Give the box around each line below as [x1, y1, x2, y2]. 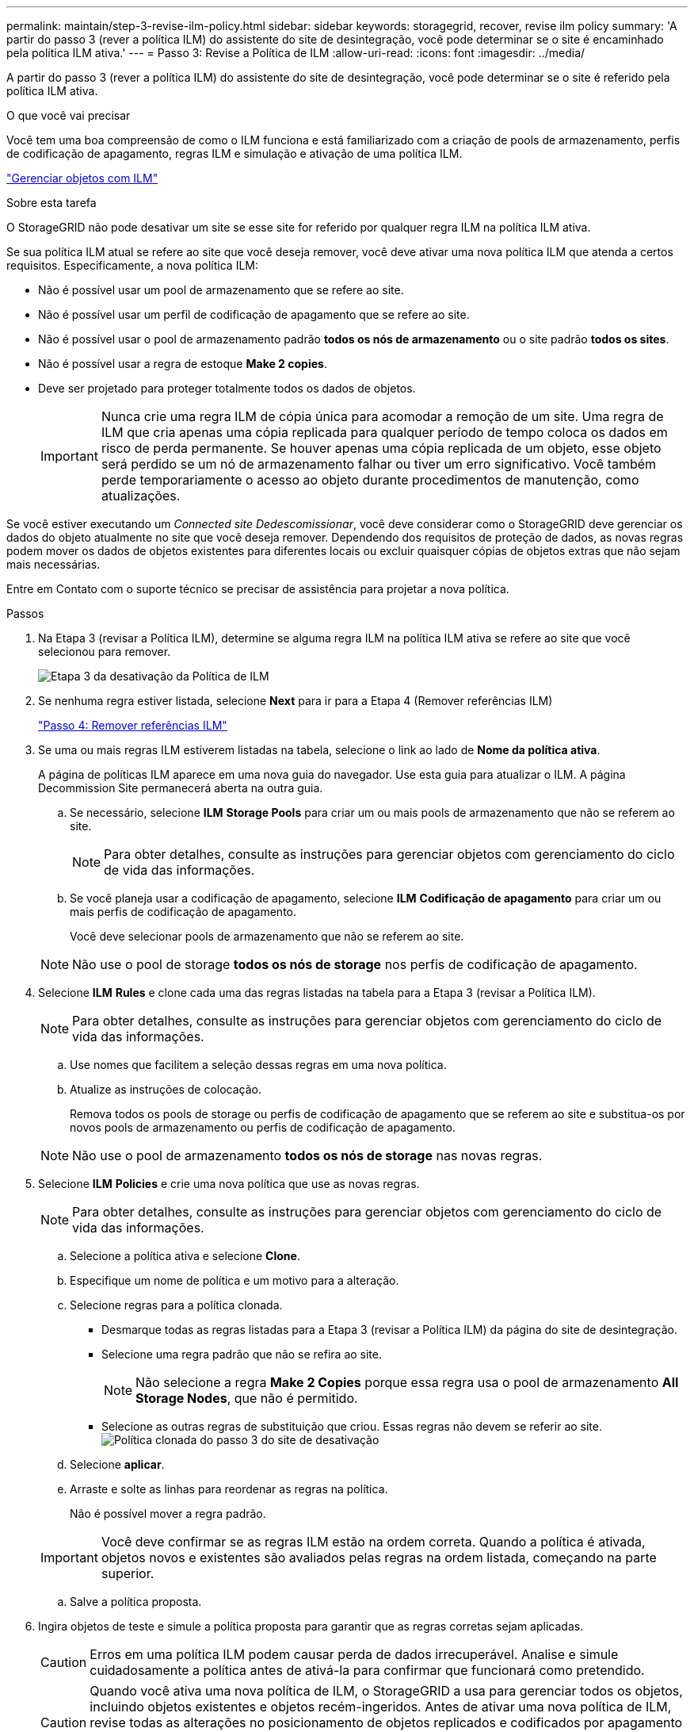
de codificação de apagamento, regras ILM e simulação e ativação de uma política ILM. [6, 147, 463, 160]
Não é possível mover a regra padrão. [70, 1507, 266, 1520]
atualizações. [101, 488, 181, 504]
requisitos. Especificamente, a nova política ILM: [6, 259, 258, 272]
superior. [101, 1565, 154, 1581]
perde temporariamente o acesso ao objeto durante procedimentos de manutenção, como [101, 472, 639, 488]
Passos [6, 607, 44, 620]
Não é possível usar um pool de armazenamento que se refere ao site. [38, 283, 404, 297]
